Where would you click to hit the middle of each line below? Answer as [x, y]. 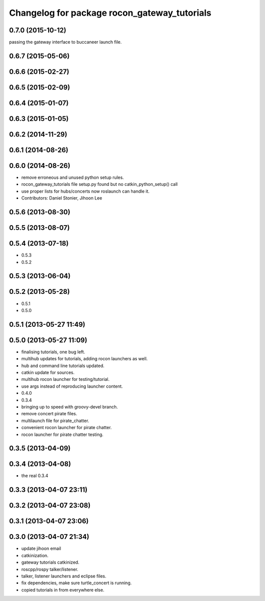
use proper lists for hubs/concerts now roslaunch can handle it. [85, 191]
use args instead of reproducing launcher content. [72, 386]
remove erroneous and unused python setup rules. [73, 177]
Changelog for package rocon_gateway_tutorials [110, 13]
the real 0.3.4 [35, 476]
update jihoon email [41, 548]
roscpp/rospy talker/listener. [50, 569]
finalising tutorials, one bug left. [53, 352]
